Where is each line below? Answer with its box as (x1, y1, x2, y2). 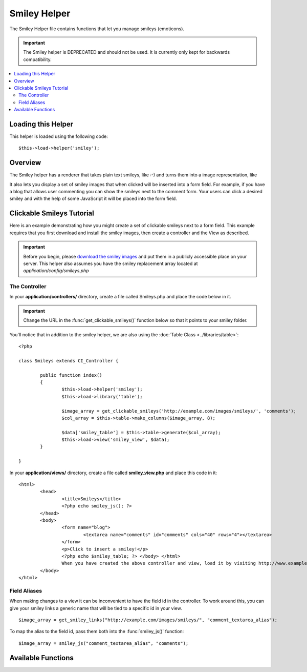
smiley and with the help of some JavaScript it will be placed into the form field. (9, 195, 178, 202)
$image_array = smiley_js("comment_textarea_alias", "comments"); (18, 640, 189, 646)
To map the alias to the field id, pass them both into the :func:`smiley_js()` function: (9, 628, 184, 635)
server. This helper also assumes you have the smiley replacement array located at (23, 260, 198, 267)
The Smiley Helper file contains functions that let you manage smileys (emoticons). (9, 26, 184, 32)
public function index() (40, 372, 102, 378)
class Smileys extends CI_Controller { (18, 358, 119, 363)
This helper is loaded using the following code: (9, 133, 108, 139)
